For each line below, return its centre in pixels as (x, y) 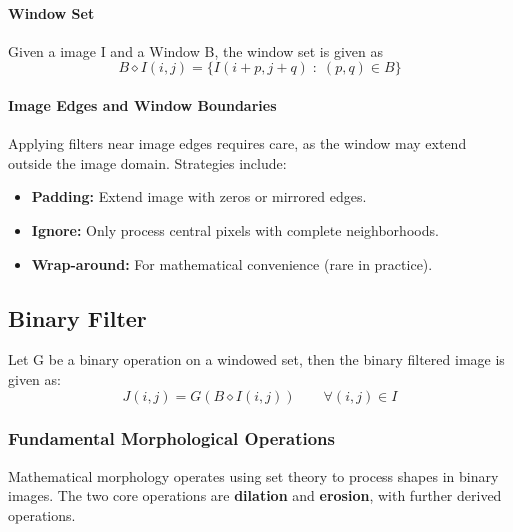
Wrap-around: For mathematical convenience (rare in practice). (232, 263)
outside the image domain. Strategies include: (147, 162)
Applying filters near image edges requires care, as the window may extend (237, 143)
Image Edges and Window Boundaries (142, 104)
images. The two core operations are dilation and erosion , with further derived (255, 495)
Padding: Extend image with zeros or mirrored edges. (199, 196)
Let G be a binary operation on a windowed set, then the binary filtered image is (256, 359)
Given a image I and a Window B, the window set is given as (195, 50)
